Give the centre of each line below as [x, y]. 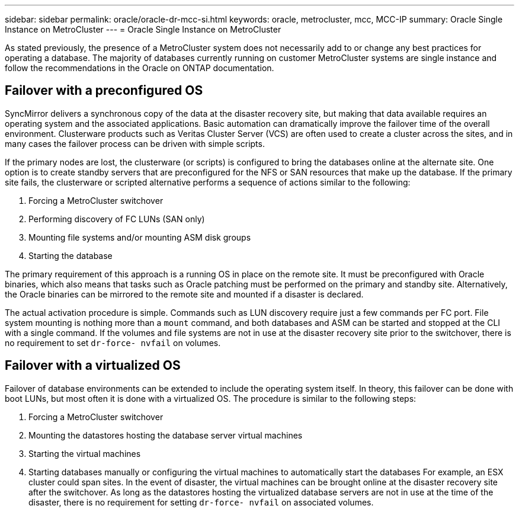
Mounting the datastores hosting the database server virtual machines [166, 435]
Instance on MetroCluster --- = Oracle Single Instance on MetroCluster [143, 29]
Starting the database [71, 255]
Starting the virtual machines [85, 453]
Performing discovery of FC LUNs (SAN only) [117, 219]
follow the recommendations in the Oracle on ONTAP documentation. [140, 68]
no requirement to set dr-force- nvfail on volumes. [113, 343]
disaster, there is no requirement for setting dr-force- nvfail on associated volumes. [201, 502]
